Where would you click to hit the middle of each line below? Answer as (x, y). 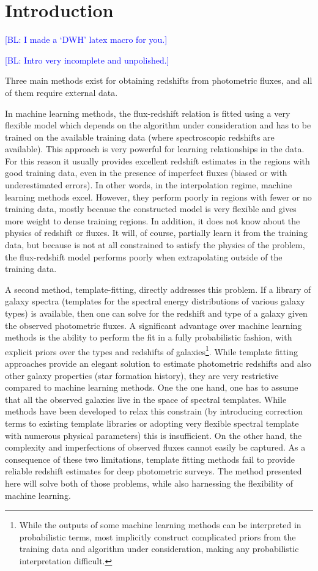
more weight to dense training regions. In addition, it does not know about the (153, 220)
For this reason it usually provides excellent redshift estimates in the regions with (157, 160)
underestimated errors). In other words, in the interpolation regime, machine (149, 185)
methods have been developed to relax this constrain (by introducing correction (154, 411)
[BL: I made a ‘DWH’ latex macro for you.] (86, 39)
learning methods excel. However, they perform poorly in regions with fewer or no (158, 197)
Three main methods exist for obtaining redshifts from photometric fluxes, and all (159, 80)
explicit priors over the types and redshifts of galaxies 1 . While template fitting (151, 350)
